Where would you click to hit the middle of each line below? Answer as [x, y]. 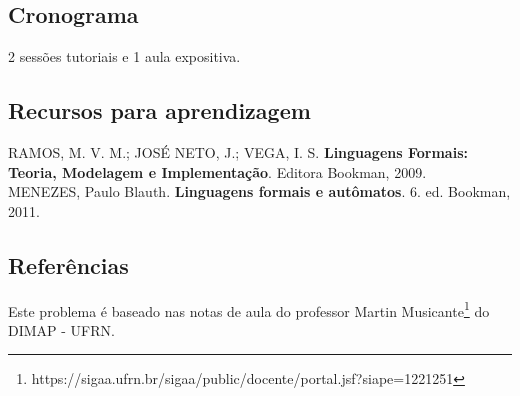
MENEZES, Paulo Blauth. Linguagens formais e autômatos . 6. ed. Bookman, [259, 191]
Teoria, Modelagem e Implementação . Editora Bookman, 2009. [217, 171]
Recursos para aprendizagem [159, 110]
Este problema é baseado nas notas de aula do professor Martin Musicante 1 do [249, 309]
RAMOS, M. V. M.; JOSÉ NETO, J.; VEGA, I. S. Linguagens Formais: [238, 152]
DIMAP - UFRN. [61, 329]
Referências [68, 264]
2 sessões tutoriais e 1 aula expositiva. [124, 56]
